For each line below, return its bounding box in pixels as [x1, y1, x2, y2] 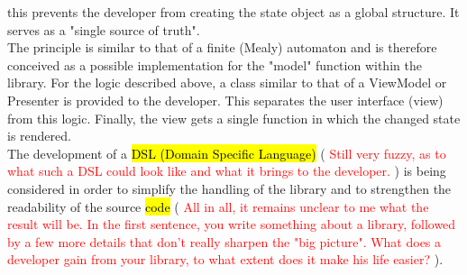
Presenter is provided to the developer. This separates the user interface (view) [7, 90, 444, 109]
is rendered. [7, 126, 71, 145]
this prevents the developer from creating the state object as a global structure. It [7, 3, 460, 21]
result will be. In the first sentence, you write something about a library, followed [7, 215, 456, 234]
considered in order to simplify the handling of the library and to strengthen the [7, 179, 452, 197]
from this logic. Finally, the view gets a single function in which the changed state [7, 108, 461, 127]
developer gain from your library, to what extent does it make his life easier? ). [7, 250, 444, 269]
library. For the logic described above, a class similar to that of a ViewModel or [7, 73, 447, 92]
